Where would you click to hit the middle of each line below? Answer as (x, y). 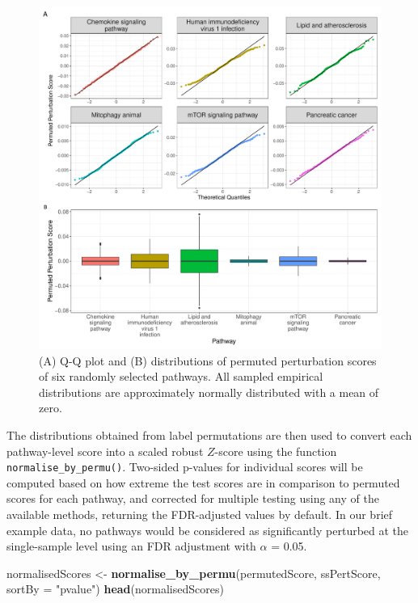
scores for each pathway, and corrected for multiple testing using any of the (193, 498)
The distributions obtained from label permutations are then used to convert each (209, 434)
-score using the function (276, 451)
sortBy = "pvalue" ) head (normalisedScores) (115, 589)
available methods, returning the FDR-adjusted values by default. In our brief (200, 514)
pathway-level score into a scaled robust (105, 451)
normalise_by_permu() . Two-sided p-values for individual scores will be (185, 467)
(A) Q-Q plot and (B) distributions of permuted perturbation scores (208, 360)
